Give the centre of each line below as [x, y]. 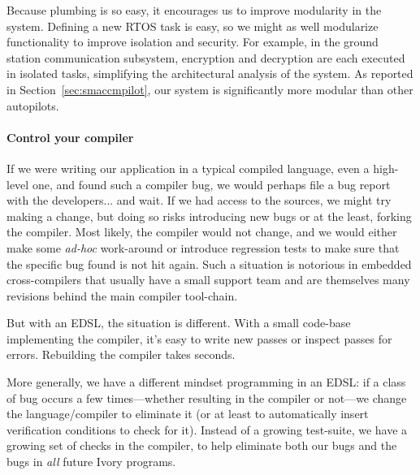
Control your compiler [70, 137]
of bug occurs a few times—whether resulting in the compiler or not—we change [207, 397]
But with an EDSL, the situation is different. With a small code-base [179, 323]
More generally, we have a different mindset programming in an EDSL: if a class [206, 382]
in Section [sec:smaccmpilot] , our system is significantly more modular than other [210, 89]
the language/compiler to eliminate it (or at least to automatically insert [188, 414]
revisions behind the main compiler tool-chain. [122, 295]
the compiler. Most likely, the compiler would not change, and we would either [202, 232]
